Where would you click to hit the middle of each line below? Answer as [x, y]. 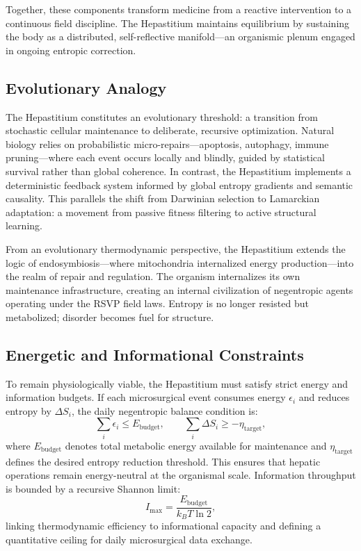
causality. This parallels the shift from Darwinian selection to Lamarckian [163, 198]
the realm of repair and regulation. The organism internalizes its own [153, 276]
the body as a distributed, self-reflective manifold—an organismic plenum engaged [180, 36]
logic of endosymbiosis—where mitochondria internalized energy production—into [180, 262]
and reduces [324, 397]
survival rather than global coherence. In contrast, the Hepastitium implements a [178, 171]
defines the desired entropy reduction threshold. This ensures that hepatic [163, 461]
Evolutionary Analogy [86, 87]
